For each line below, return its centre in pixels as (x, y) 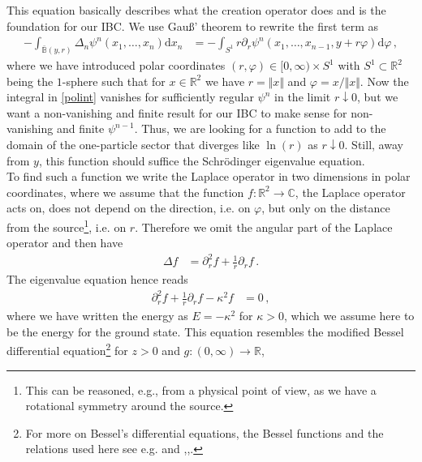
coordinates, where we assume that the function (125, 192)
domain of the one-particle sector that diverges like (133, 145)
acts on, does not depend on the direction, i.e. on (129, 208)
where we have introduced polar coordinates (116, 65)
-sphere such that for (114, 81)
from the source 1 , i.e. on (67, 226)
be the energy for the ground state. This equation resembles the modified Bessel (205, 331)
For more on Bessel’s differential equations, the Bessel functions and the (205, 432)
